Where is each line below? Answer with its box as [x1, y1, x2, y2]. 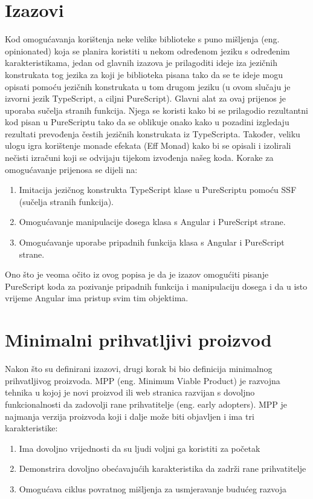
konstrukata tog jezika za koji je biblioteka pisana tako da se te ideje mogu [5, 68, 283, 80]
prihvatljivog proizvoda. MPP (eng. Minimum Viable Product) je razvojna [5, 374, 280, 386]
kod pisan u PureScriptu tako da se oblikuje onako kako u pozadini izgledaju [5, 116, 289, 128]
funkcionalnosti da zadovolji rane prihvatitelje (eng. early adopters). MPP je [5, 397, 288, 410]
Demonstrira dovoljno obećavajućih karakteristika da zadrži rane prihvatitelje [19, 462, 306, 475]
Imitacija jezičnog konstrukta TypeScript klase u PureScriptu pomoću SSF [19, 183, 297, 196]
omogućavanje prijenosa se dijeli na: [5, 163, 138, 175]
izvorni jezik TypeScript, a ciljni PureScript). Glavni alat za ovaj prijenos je [5, 92, 286, 105]
